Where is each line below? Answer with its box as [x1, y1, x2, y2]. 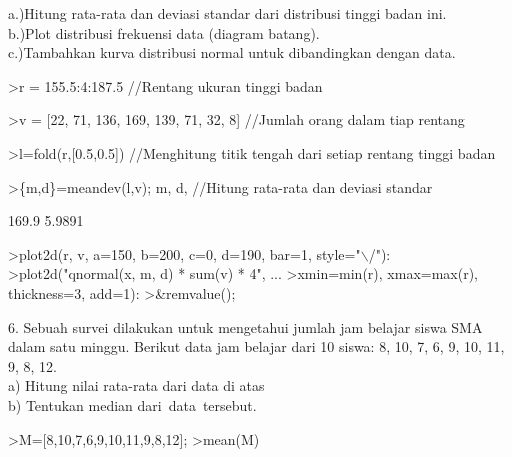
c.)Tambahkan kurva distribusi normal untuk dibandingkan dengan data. [8, 42, 456, 63]
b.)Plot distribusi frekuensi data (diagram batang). [8, 22, 320, 43]
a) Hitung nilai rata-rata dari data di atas [8, 375, 265, 396]
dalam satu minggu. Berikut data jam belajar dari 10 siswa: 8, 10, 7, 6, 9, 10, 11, [8, 336, 505, 357]
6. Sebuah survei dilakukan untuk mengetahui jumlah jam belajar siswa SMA [8, 316, 483, 337]
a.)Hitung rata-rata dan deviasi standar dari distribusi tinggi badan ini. [8, 3, 447, 23]
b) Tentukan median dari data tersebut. [8, 394, 257, 415]
